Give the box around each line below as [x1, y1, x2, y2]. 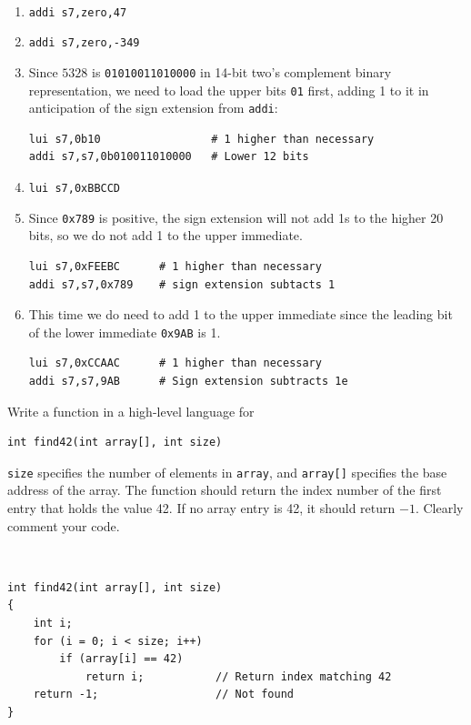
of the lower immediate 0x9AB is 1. [28, 322, 221, 341]
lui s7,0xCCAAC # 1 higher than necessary [28, 357, 322, 370]
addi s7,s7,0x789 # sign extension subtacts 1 [28, 277, 336, 291]
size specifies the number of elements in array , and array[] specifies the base [7, 462, 447, 481]
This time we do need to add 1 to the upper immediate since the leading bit [28, 305, 453, 324]
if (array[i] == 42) [59, 652, 184, 666]
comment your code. [7, 516, 120, 535]
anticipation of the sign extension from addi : [28, 98, 278, 117]
